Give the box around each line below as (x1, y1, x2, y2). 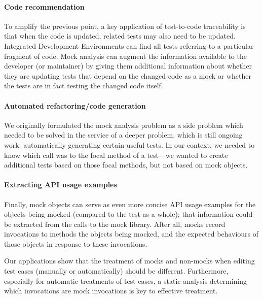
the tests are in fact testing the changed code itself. (4, 80, 163, 91)
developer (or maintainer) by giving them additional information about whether (4, 60, 252, 71)
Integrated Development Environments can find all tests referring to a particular (4, 40, 254, 51)
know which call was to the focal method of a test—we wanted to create (4, 149, 228, 160)
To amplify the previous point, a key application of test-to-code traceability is (4, 20, 246, 31)
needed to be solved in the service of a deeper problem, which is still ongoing (4, 129, 243, 140)
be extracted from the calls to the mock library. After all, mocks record (4, 218, 226, 229)
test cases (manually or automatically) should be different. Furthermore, (4, 265, 229, 276)
